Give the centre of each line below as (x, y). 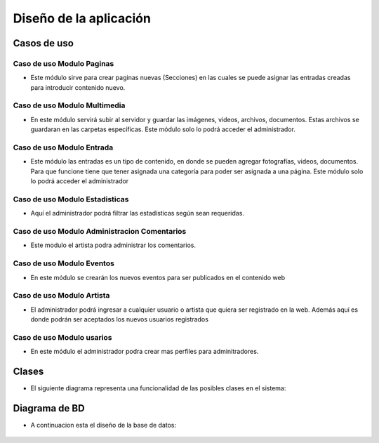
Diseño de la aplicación (82, 18)
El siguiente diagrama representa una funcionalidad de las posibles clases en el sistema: (158, 388)
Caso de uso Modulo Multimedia (69, 105)
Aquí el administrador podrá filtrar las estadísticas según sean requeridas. (138, 213)
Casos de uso (43, 43)
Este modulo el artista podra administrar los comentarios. (113, 245)
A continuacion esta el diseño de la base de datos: (104, 425)
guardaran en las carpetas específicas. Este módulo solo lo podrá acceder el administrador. (163, 129)
